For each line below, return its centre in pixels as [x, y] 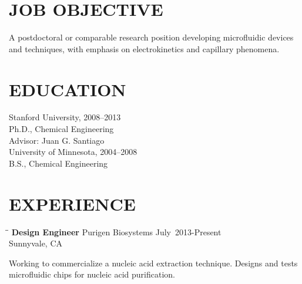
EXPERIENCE [72, 203]
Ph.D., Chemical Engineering [61, 129]
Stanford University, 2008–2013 [65, 117]
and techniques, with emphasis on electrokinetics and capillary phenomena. [144, 48]
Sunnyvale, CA [36, 243]
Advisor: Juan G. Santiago [57, 140]
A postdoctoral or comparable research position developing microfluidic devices [151, 37]
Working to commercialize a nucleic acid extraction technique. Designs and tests [153, 263]
